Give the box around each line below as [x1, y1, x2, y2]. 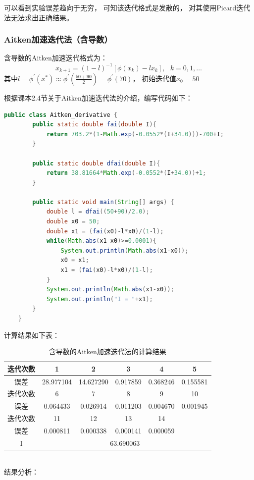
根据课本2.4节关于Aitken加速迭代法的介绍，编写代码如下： [4, 92, 193, 103]
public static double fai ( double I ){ [32, 121, 156, 128]
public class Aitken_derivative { [4, 111, 118, 118]
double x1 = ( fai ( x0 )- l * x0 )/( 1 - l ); [46, 227, 164, 235]
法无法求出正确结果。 [4, 12, 73, 22]
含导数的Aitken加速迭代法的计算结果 [49, 346, 166, 357]
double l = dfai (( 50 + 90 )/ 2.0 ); [46, 208, 150, 215]
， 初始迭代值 [132, 73, 177, 83]
